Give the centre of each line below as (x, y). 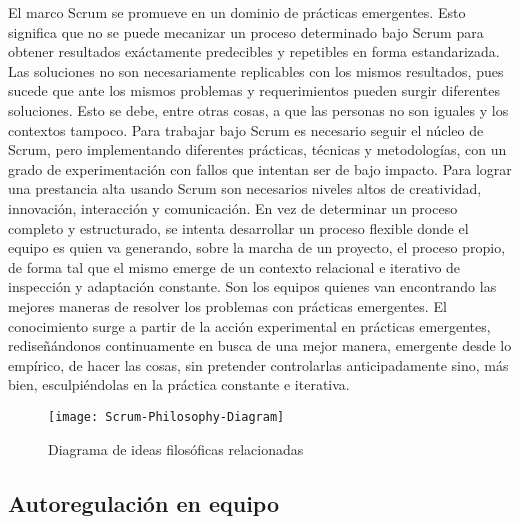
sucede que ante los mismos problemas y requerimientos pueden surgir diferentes (254, 90)
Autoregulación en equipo (144, 502)
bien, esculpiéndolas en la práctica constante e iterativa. (179, 384)
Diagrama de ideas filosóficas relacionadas (176, 448)
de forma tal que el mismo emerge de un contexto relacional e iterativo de (234, 266)
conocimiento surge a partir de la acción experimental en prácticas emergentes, (249, 325)
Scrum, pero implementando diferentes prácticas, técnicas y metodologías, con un (257, 149)
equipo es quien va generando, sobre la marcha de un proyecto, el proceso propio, (257, 247)
